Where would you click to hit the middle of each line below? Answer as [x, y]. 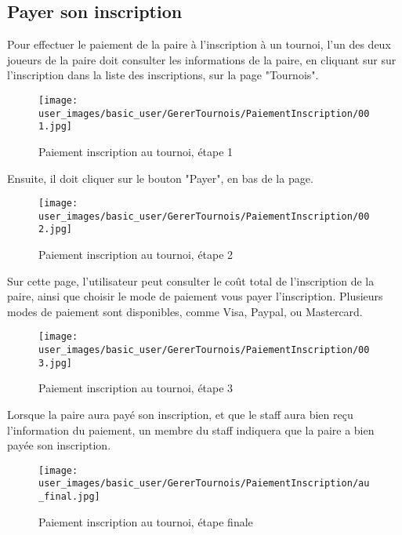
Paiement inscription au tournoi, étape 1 [136, 151]
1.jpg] [55, 127]
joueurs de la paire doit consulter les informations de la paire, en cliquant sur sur [202, 59]
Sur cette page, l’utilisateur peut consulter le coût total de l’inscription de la [191, 280]
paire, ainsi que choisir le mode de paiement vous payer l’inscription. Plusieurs [195, 296]
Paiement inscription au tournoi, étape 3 [136, 388]
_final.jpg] [69, 497]
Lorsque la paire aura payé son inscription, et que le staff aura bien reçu [180, 415]
